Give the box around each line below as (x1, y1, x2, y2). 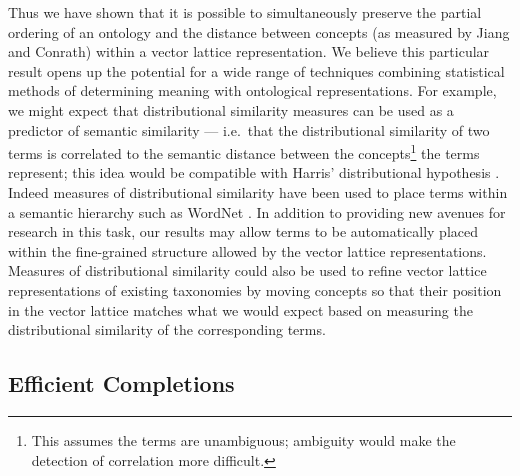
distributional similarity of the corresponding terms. (8, 319, 326, 340)
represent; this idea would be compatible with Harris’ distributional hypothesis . (8, 162, 500, 183)
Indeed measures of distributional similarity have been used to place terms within (8, 182, 508, 202)
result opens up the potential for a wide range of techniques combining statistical (8, 60, 505, 81)
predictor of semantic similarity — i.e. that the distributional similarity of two (8, 119, 490, 140)
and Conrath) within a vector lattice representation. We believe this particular (8, 41, 490, 62)
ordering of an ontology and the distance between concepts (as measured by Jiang (8, 21, 510, 42)
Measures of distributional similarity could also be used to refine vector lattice (8, 260, 487, 281)
